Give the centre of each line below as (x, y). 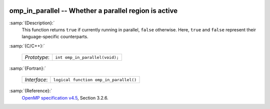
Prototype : (37, 57)
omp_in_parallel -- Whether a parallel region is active (93, 11)
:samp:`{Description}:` (32, 23)
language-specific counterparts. (55, 37)
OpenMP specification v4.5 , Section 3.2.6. (65, 98)
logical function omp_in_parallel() (95, 80)
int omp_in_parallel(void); (87, 57)
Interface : (36, 80)
